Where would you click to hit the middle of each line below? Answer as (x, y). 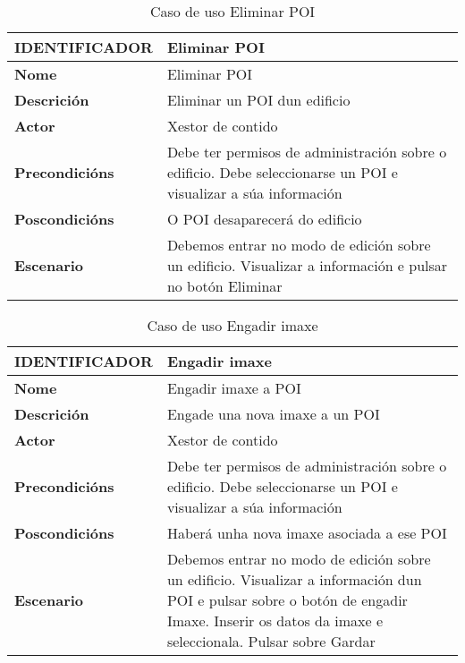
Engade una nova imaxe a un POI (273, 414)
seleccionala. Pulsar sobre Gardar (271, 641)
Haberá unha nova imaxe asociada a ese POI (307, 533)
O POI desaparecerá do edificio (264, 219)
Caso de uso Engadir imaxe (232, 325)
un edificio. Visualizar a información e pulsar (307, 265)
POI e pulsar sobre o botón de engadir (287, 600)
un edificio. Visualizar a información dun (294, 579)
